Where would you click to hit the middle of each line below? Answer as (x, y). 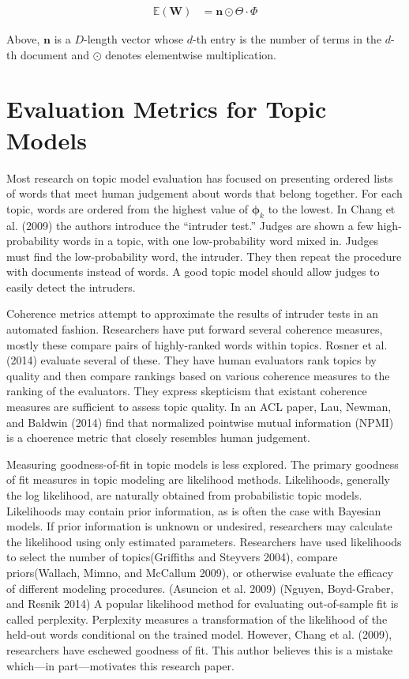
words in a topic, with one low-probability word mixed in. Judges (221, 241)
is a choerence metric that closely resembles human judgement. (158, 438)
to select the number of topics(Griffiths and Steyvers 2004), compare (172, 557)
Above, (23, 39)
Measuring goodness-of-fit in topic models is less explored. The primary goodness (203, 464)
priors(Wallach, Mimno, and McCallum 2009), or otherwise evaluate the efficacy (200, 572)
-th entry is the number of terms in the (287, 39)
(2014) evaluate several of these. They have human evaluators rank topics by (191, 360)
